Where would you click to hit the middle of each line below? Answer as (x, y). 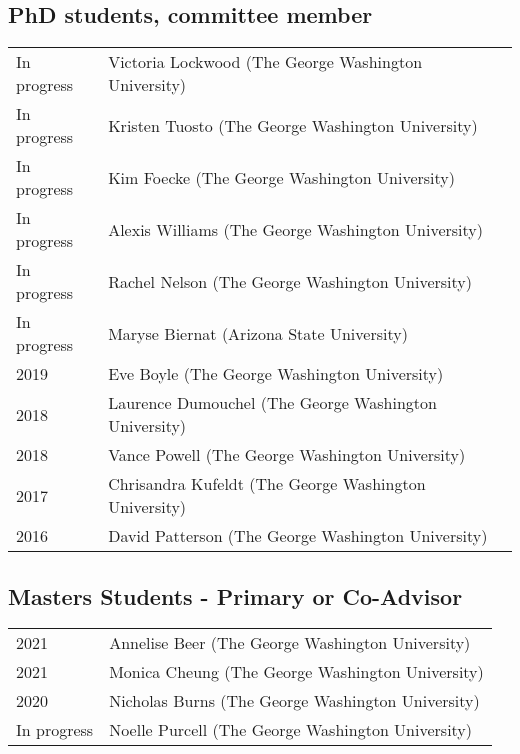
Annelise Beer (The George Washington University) (290, 643)
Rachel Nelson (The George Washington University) (290, 281)
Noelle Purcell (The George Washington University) (291, 730)
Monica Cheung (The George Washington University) (296, 672)
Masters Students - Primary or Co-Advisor (235, 595)
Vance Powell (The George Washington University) (287, 455)
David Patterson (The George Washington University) (298, 536)
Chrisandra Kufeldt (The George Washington (267, 484)
